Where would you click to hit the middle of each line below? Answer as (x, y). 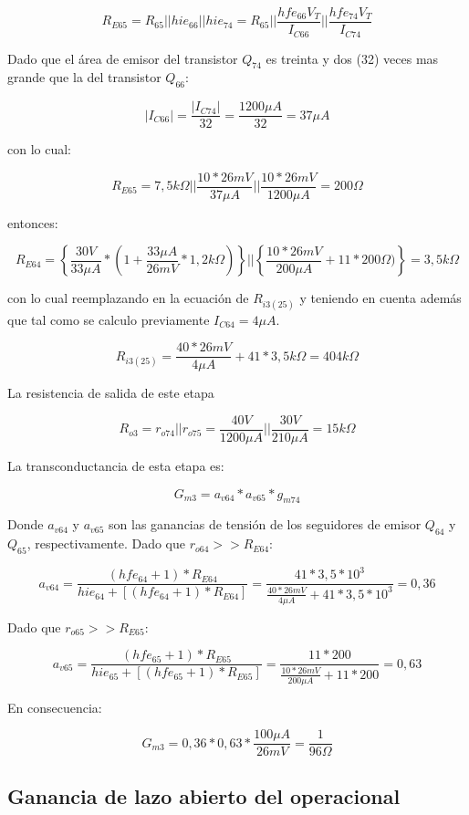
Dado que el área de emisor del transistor (123, 58)
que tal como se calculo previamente (109, 319)
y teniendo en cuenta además (380, 298)
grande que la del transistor (84, 77)
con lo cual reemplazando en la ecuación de (128, 298)
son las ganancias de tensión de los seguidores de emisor (265, 524)
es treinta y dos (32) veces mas (352, 58)
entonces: (33, 222)
